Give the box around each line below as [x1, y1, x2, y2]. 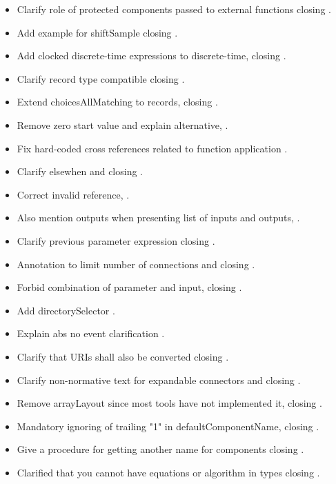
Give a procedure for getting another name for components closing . [17, 442, 304, 456]
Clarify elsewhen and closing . [17, 164, 143, 179]
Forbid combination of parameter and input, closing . [17, 280, 242, 294]
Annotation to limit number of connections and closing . [17, 256, 255, 271]
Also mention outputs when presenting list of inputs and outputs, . [17, 210, 300, 225]
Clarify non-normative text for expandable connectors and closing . [17, 372, 301, 387]
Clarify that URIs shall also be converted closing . [17, 349, 229, 363]
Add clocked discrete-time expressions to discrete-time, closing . [17, 48, 286, 63]
